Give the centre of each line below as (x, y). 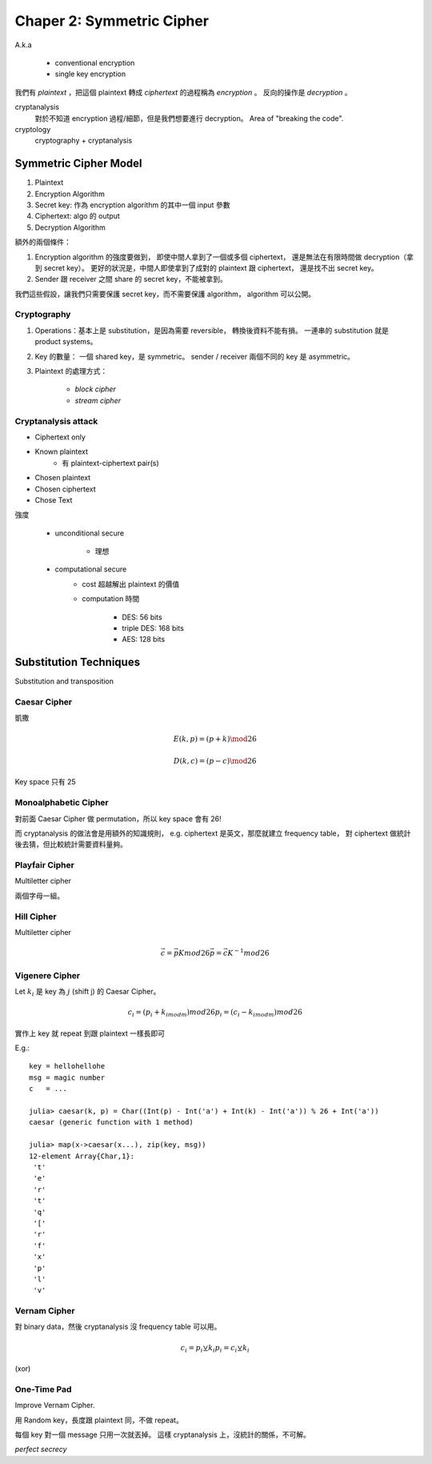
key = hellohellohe (67, 1066)
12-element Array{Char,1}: (82, 1156)
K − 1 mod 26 (248, 953)
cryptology (33, 129)
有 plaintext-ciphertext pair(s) (110, 463)
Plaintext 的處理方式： (71, 371)
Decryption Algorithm (70, 227)
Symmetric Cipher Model (79, 164)
